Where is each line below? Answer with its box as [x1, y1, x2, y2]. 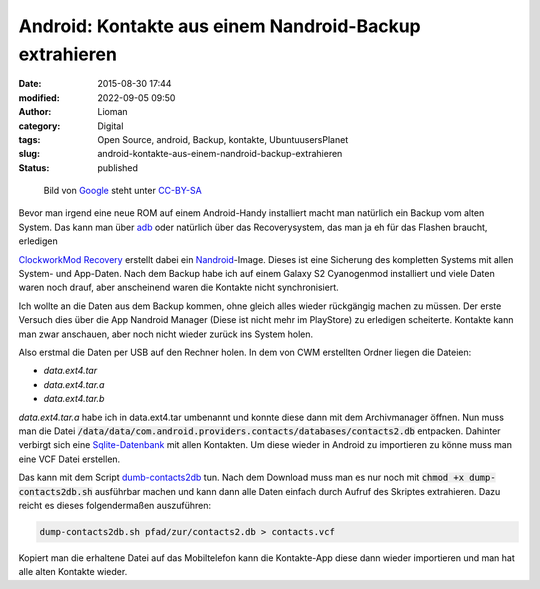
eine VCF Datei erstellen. [18, 453, 121, 465]
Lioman [97, 106, 129, 118]
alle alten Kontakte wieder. [18, 566, 128, 578]
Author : [18, 106, 52, 118]
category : [18, 120, 61, 132]
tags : [18, 133, 41, 145]
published [97, 161, 139, 174]
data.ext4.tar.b [43, 393, 105, 405]
